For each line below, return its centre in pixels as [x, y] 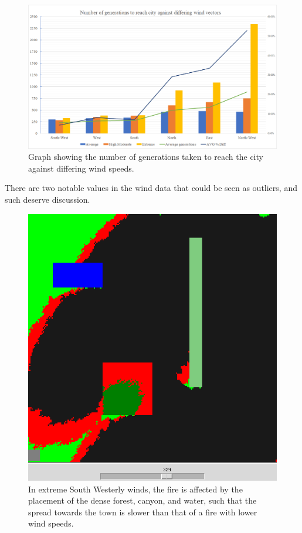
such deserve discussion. [47, 200]
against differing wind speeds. [81, 168]
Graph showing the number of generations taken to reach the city [146, 157]
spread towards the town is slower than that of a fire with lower [143, 512]
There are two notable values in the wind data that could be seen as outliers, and [151, 188]
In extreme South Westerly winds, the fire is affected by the [135, 489]
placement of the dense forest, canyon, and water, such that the [142, 500]
